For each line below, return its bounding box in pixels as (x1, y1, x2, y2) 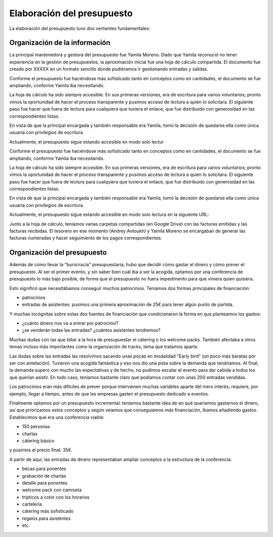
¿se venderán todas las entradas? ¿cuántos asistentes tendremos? (22, 327, 161, 333)
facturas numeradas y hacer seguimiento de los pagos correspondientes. (9, 235, 162, 241)
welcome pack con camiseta (22, 487, 82, 493)
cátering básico (22, 438, 55, 444)
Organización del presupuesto (9, 248, 107, 257)
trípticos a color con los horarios (22, 494, 89, 500)
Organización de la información (9, 39, 111, 47)
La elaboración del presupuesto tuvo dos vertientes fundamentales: (9, 25, 150, 31)
